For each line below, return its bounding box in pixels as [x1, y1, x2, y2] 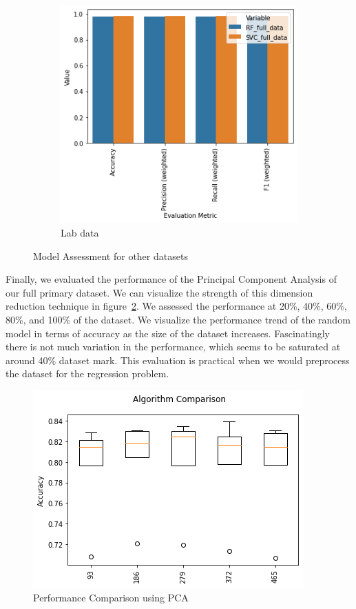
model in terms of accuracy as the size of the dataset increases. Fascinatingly [6, 326, 330, 340]
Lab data [61, 226, 99, 240]
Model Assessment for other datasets [33, 248, 188, 263]
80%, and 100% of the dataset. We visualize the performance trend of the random [6, 312, 350, 327]
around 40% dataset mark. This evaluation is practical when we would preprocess [6, 352, 350, 367]
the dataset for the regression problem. [6, 366, 169, 381]
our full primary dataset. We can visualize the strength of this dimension [6, 285, 313, 299]
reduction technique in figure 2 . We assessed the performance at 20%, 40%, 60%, [6, 299, 347, 313]
